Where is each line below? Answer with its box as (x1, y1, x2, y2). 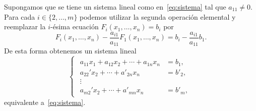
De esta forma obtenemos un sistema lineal (4, 45, 137, 56)
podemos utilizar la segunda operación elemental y (80, 11, 236, 22)
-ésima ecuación (50, 21, 99, 32)
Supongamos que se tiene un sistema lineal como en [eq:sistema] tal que (4, 2, 226, 12)
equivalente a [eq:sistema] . (4, 96, 86, 107)
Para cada (4, 11, 35, 22)
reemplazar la (4, 21, 46, 32)
